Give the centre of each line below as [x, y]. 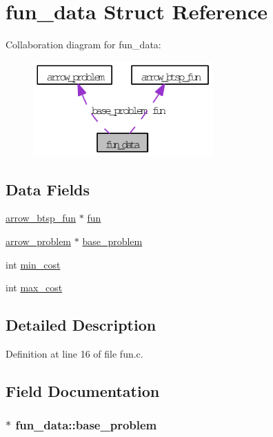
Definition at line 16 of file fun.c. [74, 354]
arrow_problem [39, 241]
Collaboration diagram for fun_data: [83, 45]
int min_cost [33, 264]
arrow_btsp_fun [41, 218]
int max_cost [34, 288]
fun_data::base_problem [86, 425]
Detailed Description [81, 325]
